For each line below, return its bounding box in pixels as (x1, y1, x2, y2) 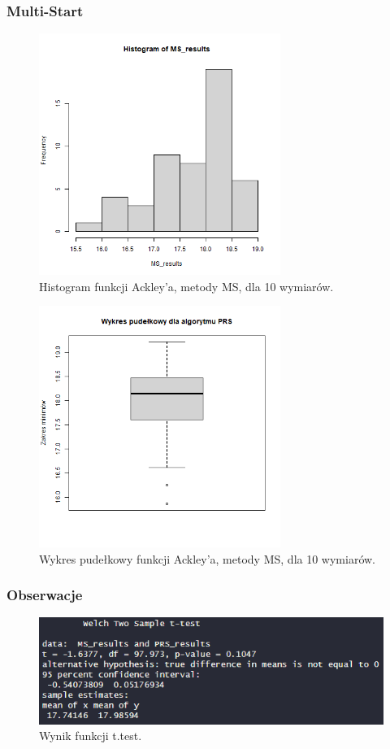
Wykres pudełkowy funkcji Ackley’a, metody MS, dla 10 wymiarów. (39, 550, 375, 567)
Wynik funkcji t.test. (39, 727, 142, 744)
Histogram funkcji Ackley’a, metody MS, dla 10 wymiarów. (39, 277, 334, 294)
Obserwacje (6, 585, 83, 605)
